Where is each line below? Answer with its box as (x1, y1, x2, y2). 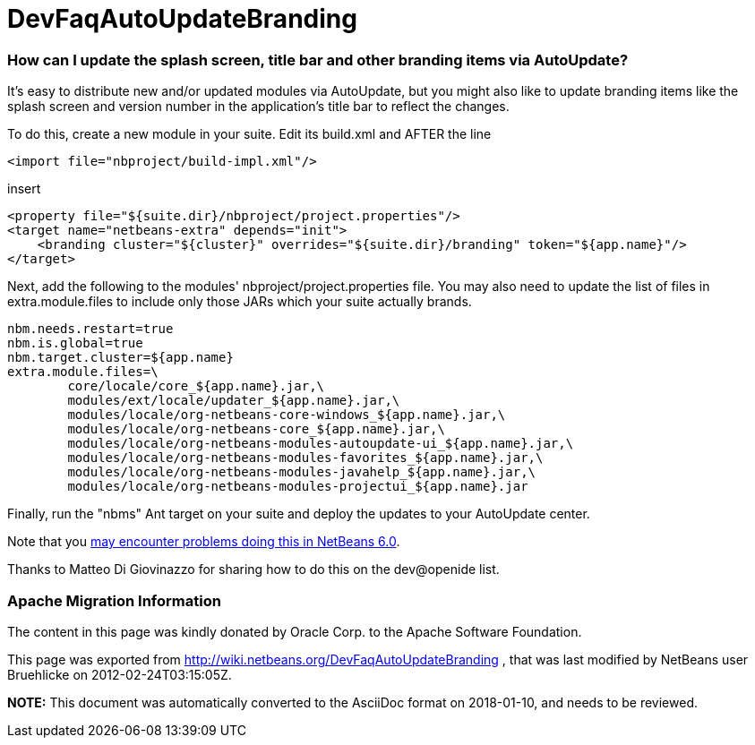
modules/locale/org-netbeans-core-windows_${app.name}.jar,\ (67, 407, 506, 423)
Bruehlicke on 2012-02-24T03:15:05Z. (7, 666, 232, 682)
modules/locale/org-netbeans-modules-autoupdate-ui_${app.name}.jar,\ (67, 436, 574, 451)
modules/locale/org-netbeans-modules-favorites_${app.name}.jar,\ (67, 450, 544, 466)
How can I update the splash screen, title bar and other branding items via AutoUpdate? (7, 50, 629, 69)
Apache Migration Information (7, 591, 221, 610)
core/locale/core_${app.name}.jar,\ (67, 379, 325, 394)
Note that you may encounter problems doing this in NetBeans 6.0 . (7, 534, 400, 550)
